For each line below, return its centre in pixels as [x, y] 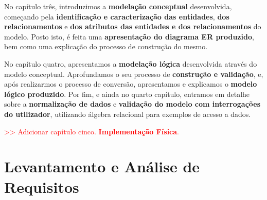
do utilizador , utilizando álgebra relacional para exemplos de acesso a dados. [128, 114]
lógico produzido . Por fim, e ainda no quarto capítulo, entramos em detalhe [127, 94]
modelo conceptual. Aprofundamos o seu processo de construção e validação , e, [134, 74]
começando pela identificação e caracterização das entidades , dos [117, 16]
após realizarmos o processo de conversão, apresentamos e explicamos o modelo [131, 84]
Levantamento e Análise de [102, 166]
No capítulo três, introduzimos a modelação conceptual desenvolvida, [118, 6]
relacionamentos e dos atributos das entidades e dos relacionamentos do [133, 26]
